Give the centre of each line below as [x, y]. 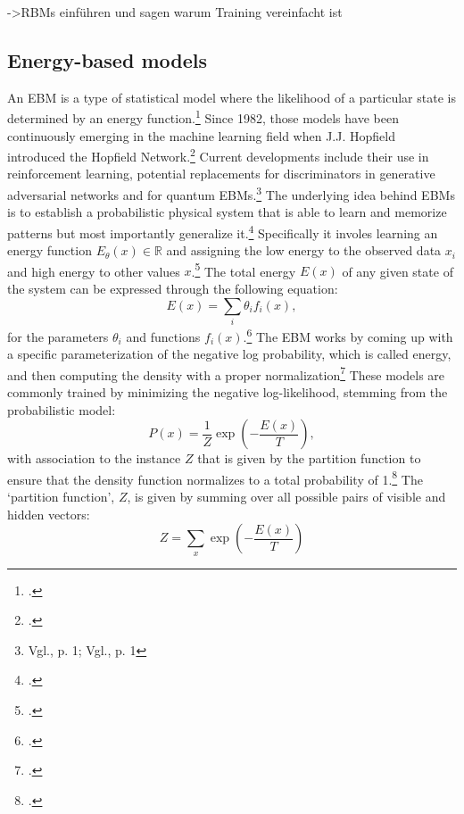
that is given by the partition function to [309, 458]
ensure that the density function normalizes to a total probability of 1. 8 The [215, 478]
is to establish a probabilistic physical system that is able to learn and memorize [227, 212]
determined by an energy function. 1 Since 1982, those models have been [203, 117]
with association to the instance [94, 458]
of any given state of [398, 271]
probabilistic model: [62, 409]
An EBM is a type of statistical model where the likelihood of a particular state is [232, 97]
